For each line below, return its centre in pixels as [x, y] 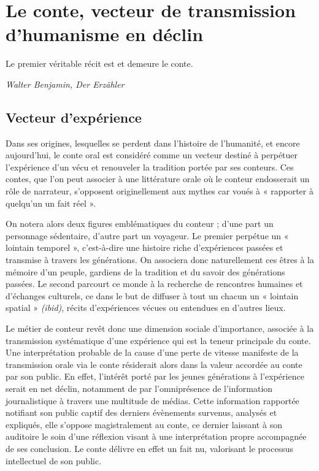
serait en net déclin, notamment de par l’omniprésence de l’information [139, 388]
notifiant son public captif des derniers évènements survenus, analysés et [141, 412]
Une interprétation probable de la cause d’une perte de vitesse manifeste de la [152, 352]
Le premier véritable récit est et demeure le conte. [99, 63]
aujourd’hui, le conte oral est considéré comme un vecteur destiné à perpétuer [152, 155]
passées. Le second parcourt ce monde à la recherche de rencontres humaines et [154, 284]
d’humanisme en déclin [105, 34]
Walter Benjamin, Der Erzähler [65, 84]
